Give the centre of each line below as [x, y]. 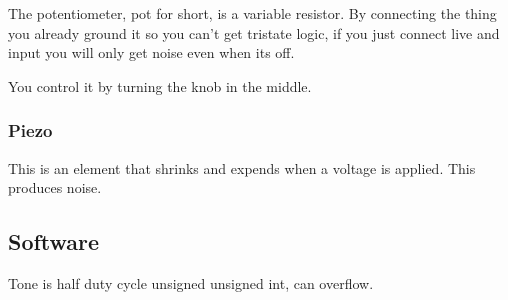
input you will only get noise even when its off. [151, 52]
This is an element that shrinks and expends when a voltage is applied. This [242, 167]
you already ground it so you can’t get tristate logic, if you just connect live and [254, 32]
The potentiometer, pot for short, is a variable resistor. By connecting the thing [252, 13]
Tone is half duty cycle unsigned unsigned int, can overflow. [191, 282]
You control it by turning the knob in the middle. [160, 85]
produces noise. [55, 187]
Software [54, 241]
